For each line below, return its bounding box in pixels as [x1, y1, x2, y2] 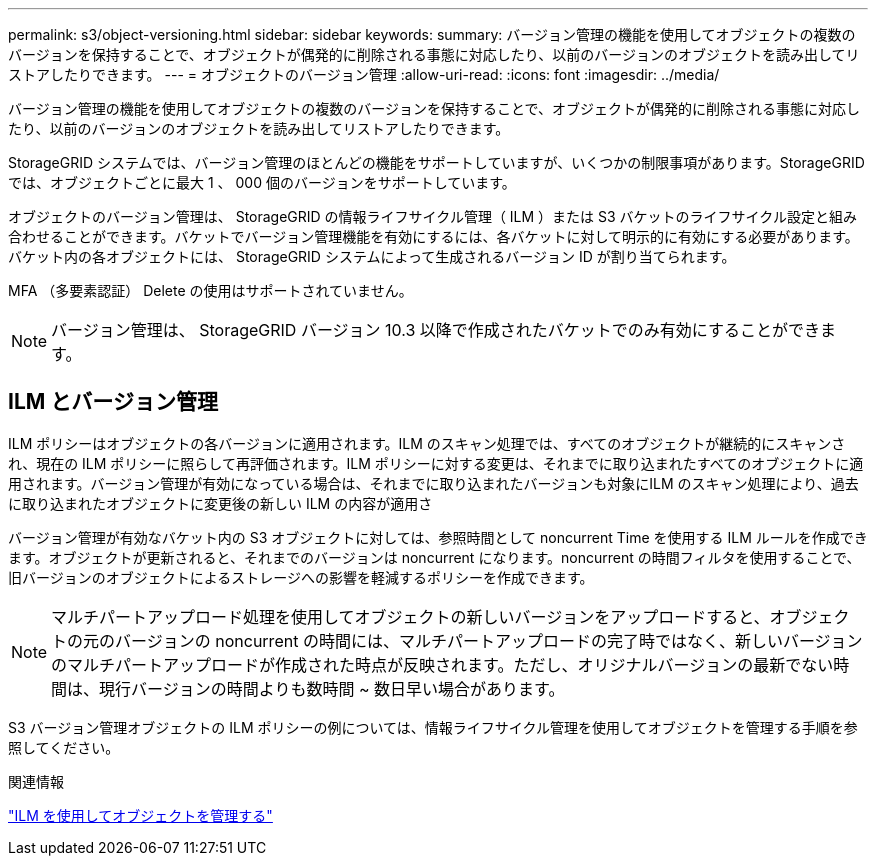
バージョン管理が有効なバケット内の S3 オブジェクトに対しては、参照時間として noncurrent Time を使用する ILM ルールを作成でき [8, 528, 868, 546]
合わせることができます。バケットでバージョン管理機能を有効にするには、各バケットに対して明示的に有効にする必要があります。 [8, 228, 859, 245]
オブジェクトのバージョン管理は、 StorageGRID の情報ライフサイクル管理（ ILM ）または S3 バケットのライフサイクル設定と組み [8, 208, 857, 225]
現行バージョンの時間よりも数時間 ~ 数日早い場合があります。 [99, 678, 565, 699]
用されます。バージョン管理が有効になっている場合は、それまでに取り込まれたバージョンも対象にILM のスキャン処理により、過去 [8, 474, 859, 492]
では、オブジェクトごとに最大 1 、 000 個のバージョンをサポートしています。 [8, 174, 516, 191]
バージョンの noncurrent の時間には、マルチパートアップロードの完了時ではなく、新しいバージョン [115, 630, 863, 651]
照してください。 [8, 738, 120, 756]
